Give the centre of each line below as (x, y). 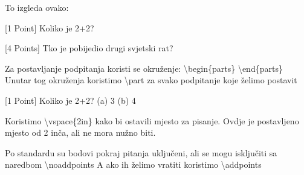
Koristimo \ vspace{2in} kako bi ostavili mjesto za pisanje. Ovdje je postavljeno (152, 120)
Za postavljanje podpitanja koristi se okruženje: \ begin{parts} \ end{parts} (144, 68)
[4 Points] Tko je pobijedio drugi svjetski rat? (89, 48)
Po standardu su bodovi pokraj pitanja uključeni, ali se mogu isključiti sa (141, 152)
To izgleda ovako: (37, 7)
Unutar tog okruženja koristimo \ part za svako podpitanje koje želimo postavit (151, 80)
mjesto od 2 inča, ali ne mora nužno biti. (80, 132)
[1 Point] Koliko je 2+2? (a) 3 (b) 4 (70, 100)
